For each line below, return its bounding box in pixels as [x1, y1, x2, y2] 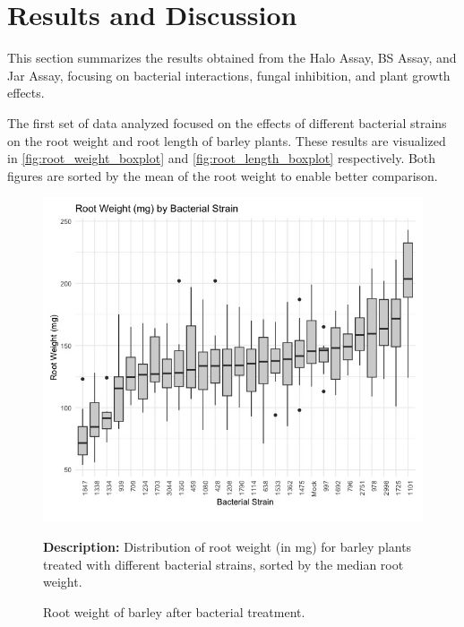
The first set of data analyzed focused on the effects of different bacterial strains [7, 113, 447, 132]
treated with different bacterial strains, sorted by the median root [43, 554, 404, 573]
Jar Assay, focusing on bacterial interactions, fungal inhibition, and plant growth [7, 65, 451, 84]
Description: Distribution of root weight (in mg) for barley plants [43, 537, 412, 556]
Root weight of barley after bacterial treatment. [43, 602, 305, 621]
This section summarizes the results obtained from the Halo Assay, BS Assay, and [7, 48, 457, 67]
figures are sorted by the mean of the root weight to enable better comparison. [7, 166, 438, 185]
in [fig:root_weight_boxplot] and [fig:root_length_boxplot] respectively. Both [7, 149, 436, 167]
